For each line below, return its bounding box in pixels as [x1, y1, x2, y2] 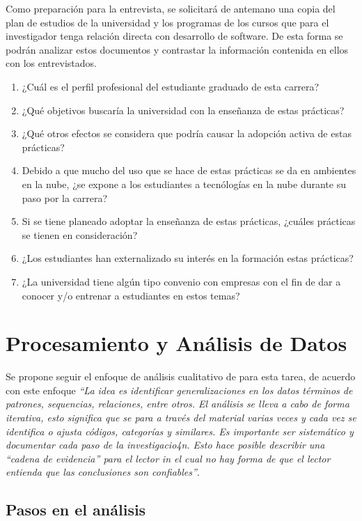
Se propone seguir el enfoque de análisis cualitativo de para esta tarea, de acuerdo [6, 369, 356, 384]
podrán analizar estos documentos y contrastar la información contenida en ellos [6, 42, 349, 56]
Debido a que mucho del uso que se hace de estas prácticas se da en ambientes [22, 163, 356, 178]
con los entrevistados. [6, 56, 97, 70]
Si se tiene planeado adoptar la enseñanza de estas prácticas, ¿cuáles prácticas [22, 214, 356, 228]
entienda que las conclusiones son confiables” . [6, 465, 200, 479]
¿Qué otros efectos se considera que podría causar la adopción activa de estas [22, 126, 352, 141]
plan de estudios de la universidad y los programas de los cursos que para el [6, 15, 329, 29]
